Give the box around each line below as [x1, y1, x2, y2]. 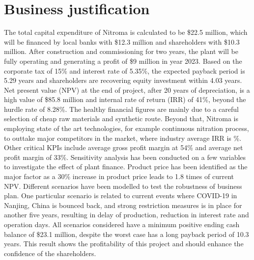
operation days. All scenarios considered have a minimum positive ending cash [4, 219, 240, 229]
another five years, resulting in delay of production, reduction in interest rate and [4, 209, 249, 220]
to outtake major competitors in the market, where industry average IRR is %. [4, 132, 242, 143]
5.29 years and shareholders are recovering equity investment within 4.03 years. [4, 75, 242, 85]
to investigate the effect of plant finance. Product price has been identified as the [4, 161, 248, 172]
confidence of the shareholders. [4, 248, 96, 258]
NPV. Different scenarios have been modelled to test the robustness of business [4, 181, 242, 191]
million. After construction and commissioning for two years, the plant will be [4, 46, 238, 56]
